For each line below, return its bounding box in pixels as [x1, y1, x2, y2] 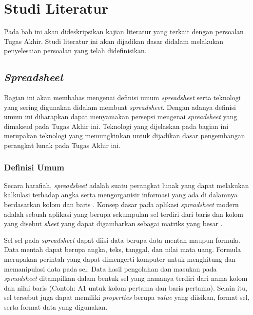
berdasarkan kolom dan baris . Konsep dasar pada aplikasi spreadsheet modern [4, 199, 239, 210]
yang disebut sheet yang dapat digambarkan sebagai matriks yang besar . [4, 218, 223, 229]
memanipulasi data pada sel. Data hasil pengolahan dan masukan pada [4, 263, 217, 273]
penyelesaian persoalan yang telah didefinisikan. [4, 45, 147, 56]
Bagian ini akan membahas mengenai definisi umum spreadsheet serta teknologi [4, 92, 241, 103]
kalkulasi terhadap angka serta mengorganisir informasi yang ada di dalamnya [4, 189, 238, 200]
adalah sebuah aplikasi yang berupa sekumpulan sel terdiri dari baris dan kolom [4, 209, 244, 219]
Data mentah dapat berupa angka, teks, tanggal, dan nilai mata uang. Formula [4, 244, 241, 254]
